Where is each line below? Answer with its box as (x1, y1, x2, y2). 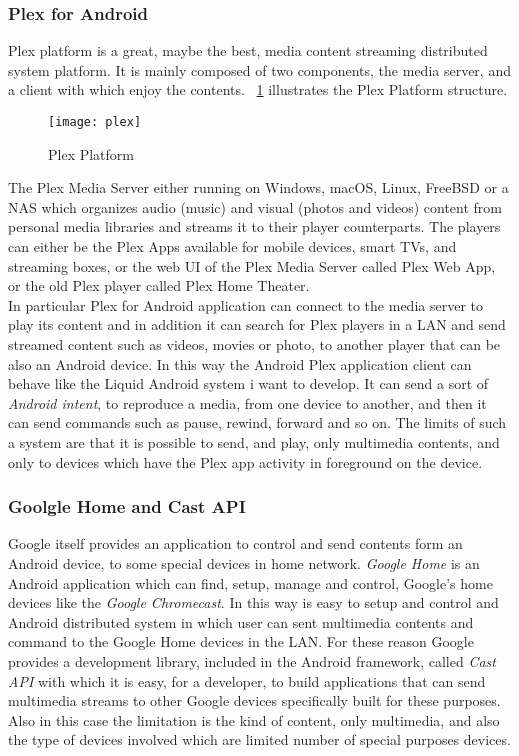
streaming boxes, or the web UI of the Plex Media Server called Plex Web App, (8, 255, 496, 276)
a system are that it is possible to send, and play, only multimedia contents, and (8, 431, 500, 452)
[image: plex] (48, 115, 142, 129)
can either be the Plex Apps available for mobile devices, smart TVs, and (8, 236, 457, 257)
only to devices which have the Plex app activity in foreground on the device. (8, 451, 483, 472)
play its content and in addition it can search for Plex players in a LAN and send (8, 314, 506, 335)
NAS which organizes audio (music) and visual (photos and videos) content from (8, 196, 502, 217)
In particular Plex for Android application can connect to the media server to (8, 294, 483, 315)
